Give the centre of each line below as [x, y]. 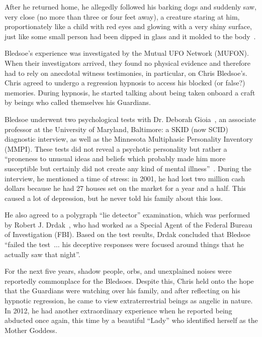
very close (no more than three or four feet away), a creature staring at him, [122, 16]
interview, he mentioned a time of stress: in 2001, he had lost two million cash [125, 178]
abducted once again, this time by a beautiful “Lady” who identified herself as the [131, 320]
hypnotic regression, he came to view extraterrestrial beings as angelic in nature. [129, 301]
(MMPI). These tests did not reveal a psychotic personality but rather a [116, 148]
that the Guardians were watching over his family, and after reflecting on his [122, 291]
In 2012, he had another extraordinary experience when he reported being [118, 310]
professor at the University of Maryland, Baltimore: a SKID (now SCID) [116, 129]
